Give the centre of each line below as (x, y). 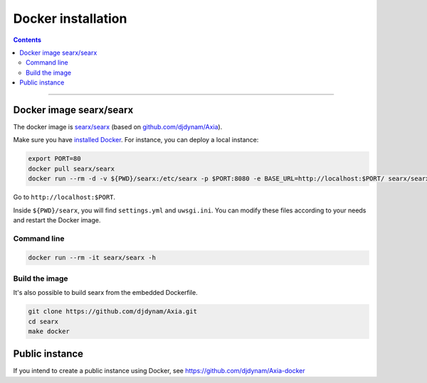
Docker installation (70, 18)
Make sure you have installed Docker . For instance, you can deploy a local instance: (136, 140)
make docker (49, 331)
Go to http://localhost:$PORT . (64, 197)
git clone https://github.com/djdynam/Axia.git (112, 312)
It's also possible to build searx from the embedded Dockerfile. (106, 293)
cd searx (43, 321)
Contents (27, 40)
